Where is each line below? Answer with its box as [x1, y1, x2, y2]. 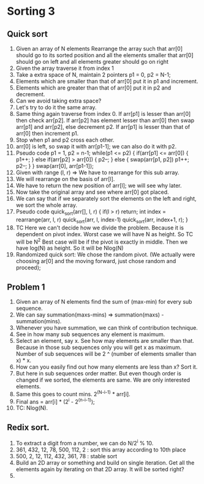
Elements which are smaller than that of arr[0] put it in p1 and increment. [15, 78, 198, 85]
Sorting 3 [7, 4, 56, 18]
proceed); [15, 264, 42, 271]
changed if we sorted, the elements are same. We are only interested [15, 376, 191, 384]
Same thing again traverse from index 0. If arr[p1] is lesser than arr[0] [15, 110, 191, 117]
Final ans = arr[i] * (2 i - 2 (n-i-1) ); [15, 397, 96, 405]
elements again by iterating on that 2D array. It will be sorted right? [15, 465, 184, 473]
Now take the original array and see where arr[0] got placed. [15, 188, 169, 196]
